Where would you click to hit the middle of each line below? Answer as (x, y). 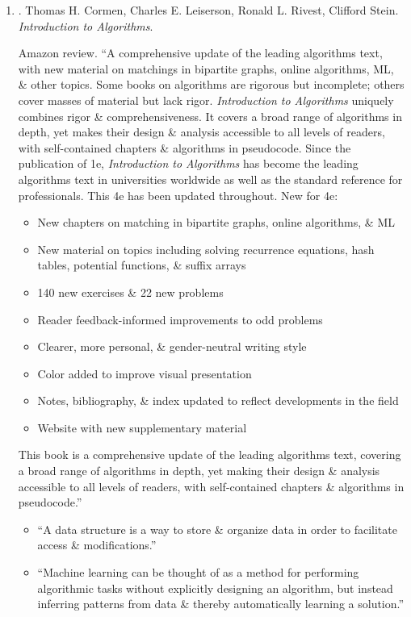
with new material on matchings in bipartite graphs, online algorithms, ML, (206, 68)
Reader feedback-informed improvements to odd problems (180, 319)
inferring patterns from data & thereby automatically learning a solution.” (221, 604)
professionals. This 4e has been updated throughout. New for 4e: (178, 195)
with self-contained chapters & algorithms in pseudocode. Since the (185, 147)
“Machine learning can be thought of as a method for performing (198, 572)
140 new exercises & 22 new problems (130, 292)
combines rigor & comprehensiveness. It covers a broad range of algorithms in (210, 116)
